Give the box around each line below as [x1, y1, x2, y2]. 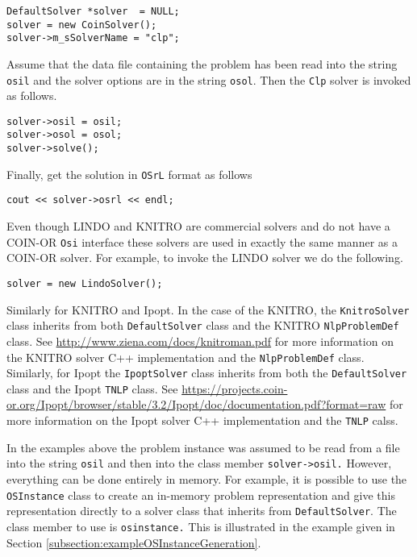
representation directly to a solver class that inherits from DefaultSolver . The [6, 502, 397, 519]
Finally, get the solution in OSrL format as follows [6, 165, 252, 182]
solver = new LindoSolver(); [6, 277, 163, 289]
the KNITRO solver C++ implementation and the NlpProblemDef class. [6, 348, 365, 365]
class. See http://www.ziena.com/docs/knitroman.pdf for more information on [6, 332, 394, 349]
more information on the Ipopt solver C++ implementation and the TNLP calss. [6, 412, 398, 429]
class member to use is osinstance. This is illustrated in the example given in [6, 518, 395, 534]
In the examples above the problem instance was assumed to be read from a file [6, 439, 400, 455]
